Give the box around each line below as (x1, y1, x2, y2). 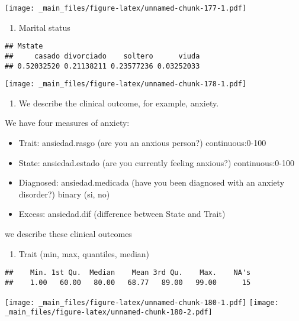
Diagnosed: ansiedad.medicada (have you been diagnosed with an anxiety (18, 176, 285, 189)
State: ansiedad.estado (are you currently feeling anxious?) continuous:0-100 (18, 156, 294, 168)
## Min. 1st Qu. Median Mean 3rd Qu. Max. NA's (5, 268, 251, 277)
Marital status (18, 21, 70, 33)
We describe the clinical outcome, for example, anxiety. (18, 96, 219, 109)
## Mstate (5, 42, 43, 51)
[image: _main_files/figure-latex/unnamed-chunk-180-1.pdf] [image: (5, 298, 279, 307)
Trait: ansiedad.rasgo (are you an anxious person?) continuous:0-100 (18, 137, 266, 149)
